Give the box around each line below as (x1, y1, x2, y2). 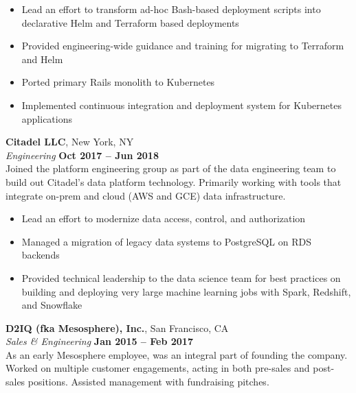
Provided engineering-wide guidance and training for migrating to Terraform (21, 38, 344, 53)
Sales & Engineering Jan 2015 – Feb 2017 (5, 334, 193, 348)
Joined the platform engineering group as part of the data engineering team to (5, 161, 336, 176)
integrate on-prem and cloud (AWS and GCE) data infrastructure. (5, 188, 286, 202)
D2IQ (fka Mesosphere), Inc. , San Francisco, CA (5, 320, 229, 335)
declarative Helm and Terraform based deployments (21, 15, 239, 29)
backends (21, 248, 60, 262)
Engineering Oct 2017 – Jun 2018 (5, 147, 159, 162)
